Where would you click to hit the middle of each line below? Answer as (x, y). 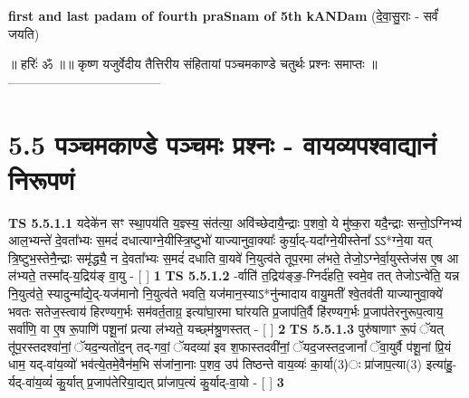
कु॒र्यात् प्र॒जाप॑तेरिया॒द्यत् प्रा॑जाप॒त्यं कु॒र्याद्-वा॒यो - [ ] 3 (170, 382)
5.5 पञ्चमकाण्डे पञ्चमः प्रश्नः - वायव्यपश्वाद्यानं (222, 143)
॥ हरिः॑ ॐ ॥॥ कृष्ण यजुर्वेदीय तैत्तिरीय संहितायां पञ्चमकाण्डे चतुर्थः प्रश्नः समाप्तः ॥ (193, 64)
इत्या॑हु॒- (441, 364)
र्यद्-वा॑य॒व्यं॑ (30, 382)
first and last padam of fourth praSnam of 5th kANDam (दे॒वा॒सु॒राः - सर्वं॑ (223, 15)
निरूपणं (42, 179)
